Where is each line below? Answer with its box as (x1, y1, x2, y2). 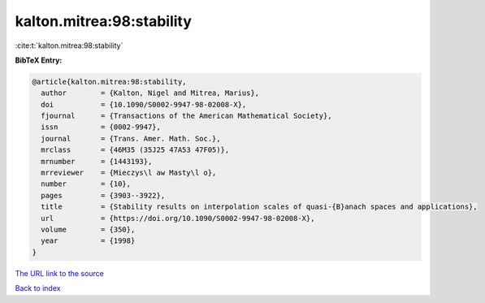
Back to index (15, 284, 61, 293)
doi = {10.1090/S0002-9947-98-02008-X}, (41, 100, 247, 109)
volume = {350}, (41, 225, 136, 234)
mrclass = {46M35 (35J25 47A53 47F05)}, (41, 145, 230, 154)
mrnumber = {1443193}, (41, 157, 153, 166)
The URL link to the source (15, 268, 105, 278)
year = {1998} (41, 236, 136, 245)
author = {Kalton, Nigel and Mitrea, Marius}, (41, 89, 260, 97)
